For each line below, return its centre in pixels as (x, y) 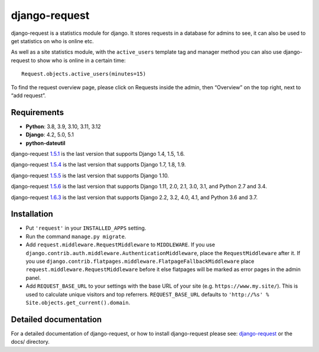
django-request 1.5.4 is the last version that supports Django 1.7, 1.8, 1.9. (98, 165)
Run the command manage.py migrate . (76, 236)
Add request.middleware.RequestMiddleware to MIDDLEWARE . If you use (121, 245)
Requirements (38, 112)
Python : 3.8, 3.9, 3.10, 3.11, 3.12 (64, 126)
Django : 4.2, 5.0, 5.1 (50, 135)
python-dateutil (45, 143)
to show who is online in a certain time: (79, 60)
